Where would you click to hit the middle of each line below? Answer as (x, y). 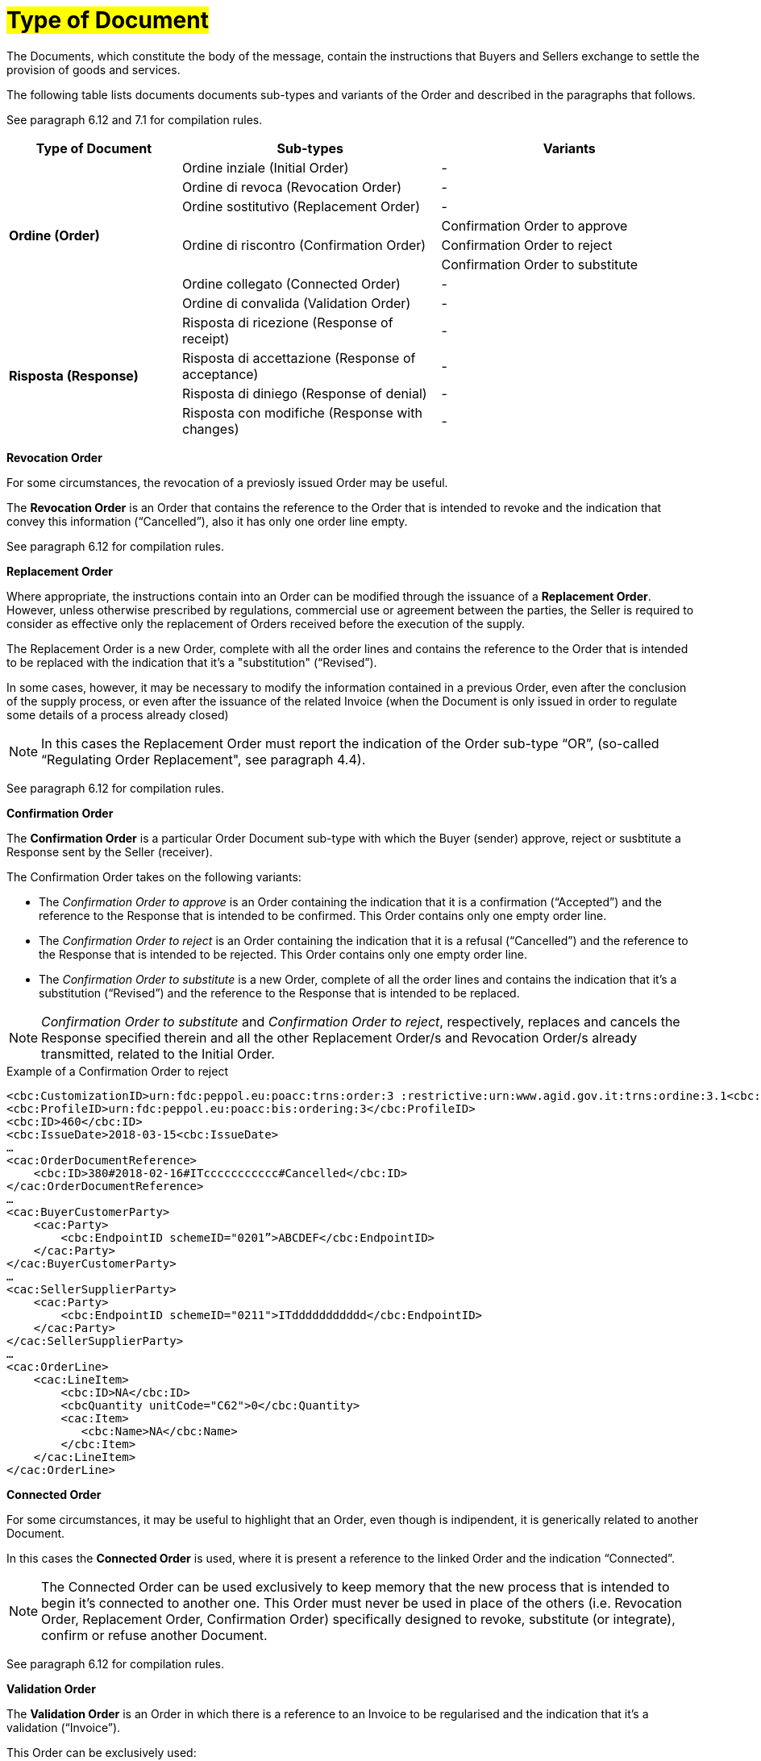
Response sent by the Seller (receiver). (110, 851)
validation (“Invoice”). (64, 1727)
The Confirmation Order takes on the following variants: (154, 876)
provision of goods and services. (94, 69)
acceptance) (220, 374)
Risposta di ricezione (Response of (288, 322)
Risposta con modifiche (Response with (302, 412)
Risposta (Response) (74, 375)
